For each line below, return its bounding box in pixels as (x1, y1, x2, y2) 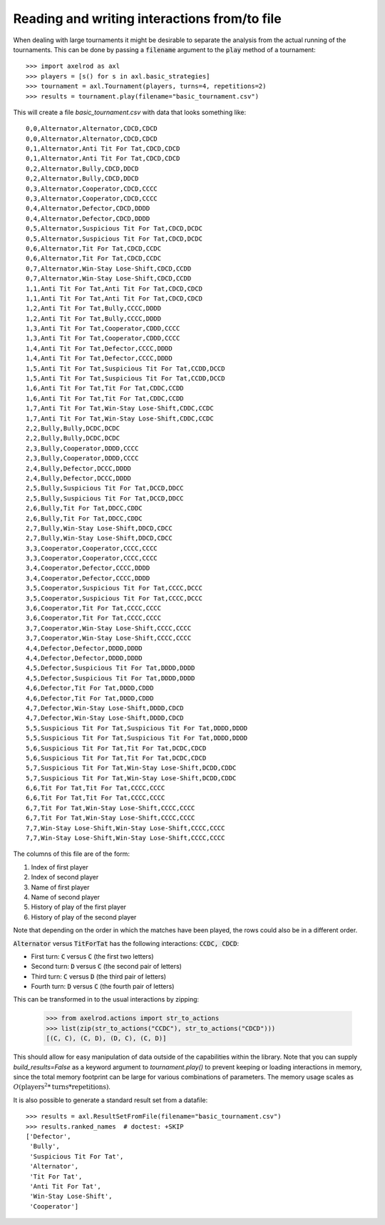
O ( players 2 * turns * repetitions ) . (13, 1082, 111, 1092)
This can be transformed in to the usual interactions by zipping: (13, 995, 200, 1004)
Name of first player (31, 882, 90, 892)
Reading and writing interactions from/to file (13, 11, 282, 26)
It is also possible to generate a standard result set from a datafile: (13, 1096, 208, 1104)
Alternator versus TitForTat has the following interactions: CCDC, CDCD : (13, 939, 239, 947)
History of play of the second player (31, 912, 137, 921)
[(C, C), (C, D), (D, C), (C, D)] (46, 1034, 167, 1042)
